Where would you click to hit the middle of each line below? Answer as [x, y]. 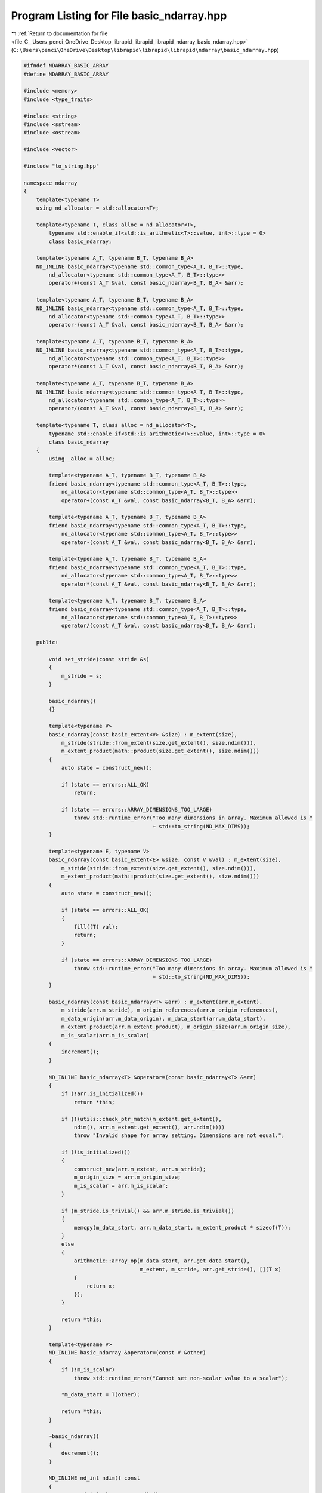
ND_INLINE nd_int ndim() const [94, 1478]
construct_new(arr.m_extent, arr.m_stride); [140, 1169]
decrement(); [80, 1453]
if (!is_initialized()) [96, 1152]
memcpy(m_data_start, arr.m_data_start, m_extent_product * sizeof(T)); [182, 1228]
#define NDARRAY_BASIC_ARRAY [66, 74]
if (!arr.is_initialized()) [102, 1094]
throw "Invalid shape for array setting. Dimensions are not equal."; [179, 1136]
